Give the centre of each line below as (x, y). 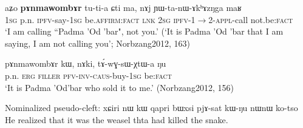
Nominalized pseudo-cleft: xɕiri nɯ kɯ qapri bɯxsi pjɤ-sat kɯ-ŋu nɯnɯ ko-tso (151, 108)
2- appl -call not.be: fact (251, 19)
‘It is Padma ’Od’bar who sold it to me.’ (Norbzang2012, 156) (119, 87)
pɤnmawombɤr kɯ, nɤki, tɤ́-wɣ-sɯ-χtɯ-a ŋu (86, 63)
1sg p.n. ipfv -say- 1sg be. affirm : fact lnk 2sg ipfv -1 (100, 19)
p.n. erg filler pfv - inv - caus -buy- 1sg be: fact (88, 75)
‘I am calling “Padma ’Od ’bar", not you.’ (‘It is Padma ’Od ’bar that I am (144, 31)
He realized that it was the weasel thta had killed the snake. (117, 119)
